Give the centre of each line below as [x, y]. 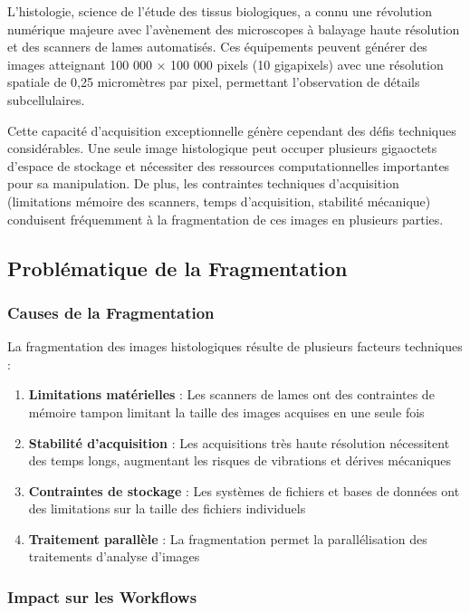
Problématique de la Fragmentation [177, 268]
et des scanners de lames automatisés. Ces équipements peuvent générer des [217, 47]
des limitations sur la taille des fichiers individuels [167, 508]
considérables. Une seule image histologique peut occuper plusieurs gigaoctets [222, 148]
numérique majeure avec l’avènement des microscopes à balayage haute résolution [234, 29]
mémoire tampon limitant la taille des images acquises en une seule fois [226, 412]
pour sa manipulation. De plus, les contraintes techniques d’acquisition [203, 183]
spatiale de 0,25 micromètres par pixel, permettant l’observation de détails [214, 82]
